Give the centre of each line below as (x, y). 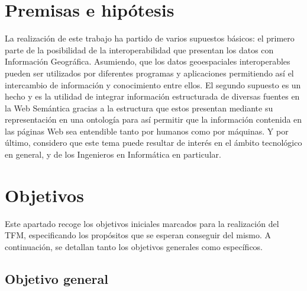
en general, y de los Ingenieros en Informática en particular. (113, 154)
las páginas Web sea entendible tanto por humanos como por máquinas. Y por (147, 131)
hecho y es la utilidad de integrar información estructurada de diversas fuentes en (152, 96)
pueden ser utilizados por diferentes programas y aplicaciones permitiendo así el (149, 73)
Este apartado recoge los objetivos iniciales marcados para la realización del (142, 223)
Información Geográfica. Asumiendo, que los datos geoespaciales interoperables (148, 61)
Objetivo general (56, 278)
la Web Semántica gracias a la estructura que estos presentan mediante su (139, 108)
